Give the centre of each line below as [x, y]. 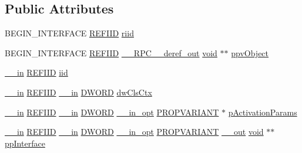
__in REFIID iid [36, 72]
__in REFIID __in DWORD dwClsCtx [78, 92]
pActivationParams [263, 112]
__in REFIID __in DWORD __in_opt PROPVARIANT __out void [134, 132]
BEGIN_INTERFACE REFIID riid [69, 33]
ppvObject [250, 52]
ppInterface [25, 143]
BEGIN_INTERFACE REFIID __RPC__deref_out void [111, 52]
